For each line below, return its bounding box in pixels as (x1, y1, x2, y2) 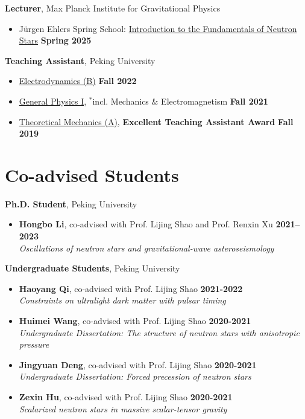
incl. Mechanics (92, 94, 149, 107)
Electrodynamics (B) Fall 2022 (19, 74, 137, 87)
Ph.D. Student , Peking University (5, 197, 137, 210)
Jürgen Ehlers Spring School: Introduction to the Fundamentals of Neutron (19, 22, 297, 34)
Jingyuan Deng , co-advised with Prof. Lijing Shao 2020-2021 (19, 358, 257, 371)
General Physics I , (19, 94, 87, 107)
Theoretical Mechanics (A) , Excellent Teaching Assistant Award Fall (19, 115, 294, 128)
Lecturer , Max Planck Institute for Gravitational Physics (5, 2, 221, 14)
